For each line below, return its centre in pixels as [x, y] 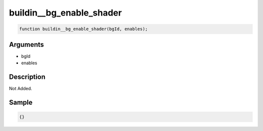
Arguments [27, 45]
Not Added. [21, 88]
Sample [21, 102]
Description [27, 77]
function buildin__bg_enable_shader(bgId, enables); [84, 29]
